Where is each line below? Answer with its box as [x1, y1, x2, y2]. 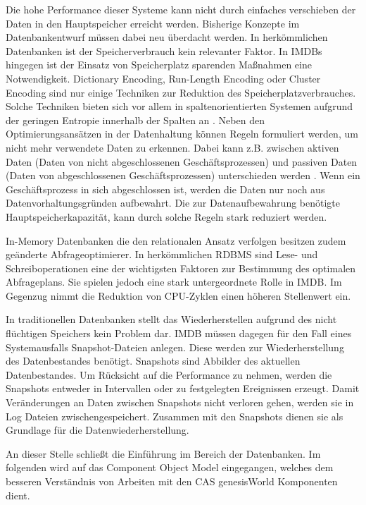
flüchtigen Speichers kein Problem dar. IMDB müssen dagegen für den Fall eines [6, 326, 352, 341]
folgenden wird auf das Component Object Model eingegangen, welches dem [6, 460, 334, 475]
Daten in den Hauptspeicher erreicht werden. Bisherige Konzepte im [6, 16, 300, 30]
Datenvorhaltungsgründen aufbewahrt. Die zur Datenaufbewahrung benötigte [6, 195, 341, 210]
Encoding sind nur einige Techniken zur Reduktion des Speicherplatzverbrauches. [6, 85, 356, 99]
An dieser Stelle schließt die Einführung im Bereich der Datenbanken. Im [6, 446, 321, 461]
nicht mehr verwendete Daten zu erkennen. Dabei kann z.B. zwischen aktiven [6, 140, 339, 154]
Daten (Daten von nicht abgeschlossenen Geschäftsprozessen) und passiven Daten [6, 154, 358, 169]
